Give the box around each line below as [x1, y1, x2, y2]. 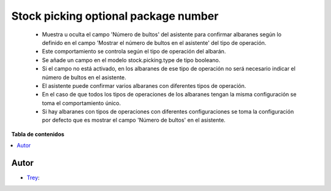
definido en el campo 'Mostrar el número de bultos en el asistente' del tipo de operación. [42, 39, 267, 46]
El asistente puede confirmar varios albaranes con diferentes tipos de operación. [42, 82, 246, 89]
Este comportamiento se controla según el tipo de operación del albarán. [42, 48, 226, 55]
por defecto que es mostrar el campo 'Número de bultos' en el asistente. [42, 117, 226, 124]
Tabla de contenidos [11, 130, 64, 138]
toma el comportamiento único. [42, 99, 121, 107]
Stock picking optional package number [11, 9, 219, 23]
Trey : [26, 174, 40, 181]
